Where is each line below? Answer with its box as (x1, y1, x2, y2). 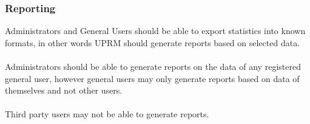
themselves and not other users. (5, 84, 123, 97)
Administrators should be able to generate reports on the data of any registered (5, 60, 301, 72)
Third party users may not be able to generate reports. (5, 108, 209, 120)
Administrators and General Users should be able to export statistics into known (5, 24, 306, 37)
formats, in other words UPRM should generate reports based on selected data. (5, 36, 300, 49)
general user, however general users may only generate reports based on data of (5, 72, 300, 84)
